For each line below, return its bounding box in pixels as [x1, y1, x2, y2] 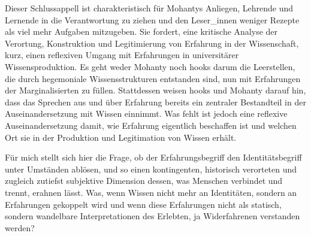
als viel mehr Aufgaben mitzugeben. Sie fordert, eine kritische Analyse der [5, 25, 278, 38]
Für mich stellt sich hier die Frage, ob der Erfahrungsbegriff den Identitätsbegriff [5, 151, 302, 164]
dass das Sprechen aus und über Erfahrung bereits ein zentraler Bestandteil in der [5, 95, 306, 108]
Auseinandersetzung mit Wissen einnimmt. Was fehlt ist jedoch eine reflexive [5, 107, 288, 120]
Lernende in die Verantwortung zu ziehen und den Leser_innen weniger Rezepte [5, 13, 300, 26]
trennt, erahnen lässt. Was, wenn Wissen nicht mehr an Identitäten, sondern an [5, 186, 297, 198]
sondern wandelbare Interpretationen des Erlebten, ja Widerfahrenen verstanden [5, 210, 300, 222]
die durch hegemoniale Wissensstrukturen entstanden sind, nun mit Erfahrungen [5, 72, 301, 84]
